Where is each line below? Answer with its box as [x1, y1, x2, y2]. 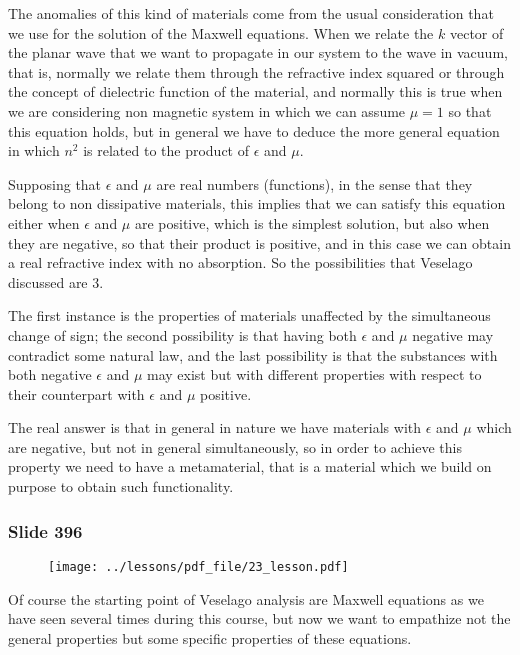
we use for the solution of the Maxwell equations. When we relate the [8, 22, 434, 43]
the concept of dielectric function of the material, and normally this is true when [8, 81, 503, 102]
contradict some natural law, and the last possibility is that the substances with [8, 344, 498, 365]
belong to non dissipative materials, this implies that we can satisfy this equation [8, 193, 506, 214]
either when [8, 212, 80, 233]
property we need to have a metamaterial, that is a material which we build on [8, 456, 492, 477]
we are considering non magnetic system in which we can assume [8, 100, 406, 121]
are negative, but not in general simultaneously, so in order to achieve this [8, 436, 462, 457]
